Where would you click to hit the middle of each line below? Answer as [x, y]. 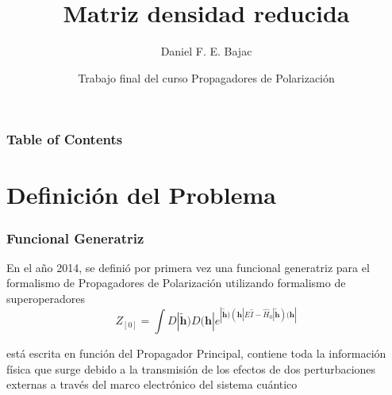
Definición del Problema [141, 195]
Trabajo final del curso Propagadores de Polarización [206, 77]
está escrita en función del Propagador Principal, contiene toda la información [196, 353]
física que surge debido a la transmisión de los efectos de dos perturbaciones [191, 368]
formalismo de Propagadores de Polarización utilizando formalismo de [176, 283]
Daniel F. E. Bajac [206, 51]
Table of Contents [65, 139]
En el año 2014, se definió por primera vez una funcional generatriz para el [188, 267]
